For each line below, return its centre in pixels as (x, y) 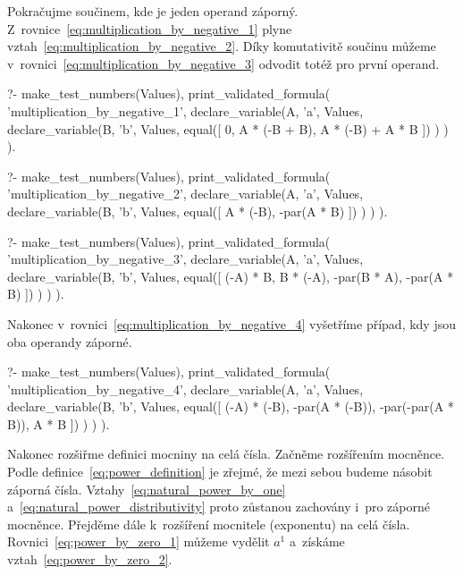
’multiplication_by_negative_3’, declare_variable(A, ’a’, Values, (185, 259)
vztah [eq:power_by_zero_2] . (90, 559)
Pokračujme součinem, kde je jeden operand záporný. (153, 11)
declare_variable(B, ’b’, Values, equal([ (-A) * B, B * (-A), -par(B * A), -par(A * (231, 276)
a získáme (317, 541)
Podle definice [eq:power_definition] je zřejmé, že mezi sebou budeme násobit (220, 472)
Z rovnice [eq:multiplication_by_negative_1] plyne (150, 28)
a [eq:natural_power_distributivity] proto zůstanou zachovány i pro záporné (219, 507)
